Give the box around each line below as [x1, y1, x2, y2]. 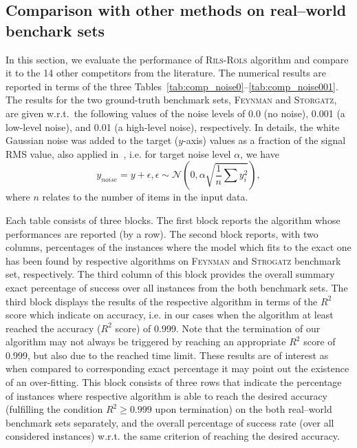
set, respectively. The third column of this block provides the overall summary [6, 267, 335, 281]
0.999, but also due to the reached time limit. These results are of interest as [6, 347, 329, 362]
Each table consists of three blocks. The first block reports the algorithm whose [6, 212, 340, 227]
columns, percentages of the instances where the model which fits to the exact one [6, 240, 351, 254]
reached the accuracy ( [6, 320, 101, 335]
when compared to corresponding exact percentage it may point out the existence [6, 361, 349, 376]
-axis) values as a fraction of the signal [183, 133, 346, 147]
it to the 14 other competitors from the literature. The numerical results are [6, 65, 327, 80]
